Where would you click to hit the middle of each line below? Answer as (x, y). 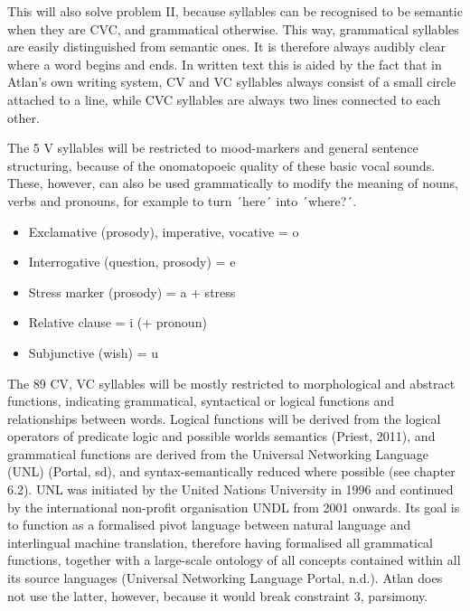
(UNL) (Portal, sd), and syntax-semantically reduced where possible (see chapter (231, 471)
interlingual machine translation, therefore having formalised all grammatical (220, 542)
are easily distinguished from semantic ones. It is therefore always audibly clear (226, 47)
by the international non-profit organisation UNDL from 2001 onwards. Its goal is (234, 507)
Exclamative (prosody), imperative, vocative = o (164, 231)
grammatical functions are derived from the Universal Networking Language (218, 453)
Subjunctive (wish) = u (94, 352)
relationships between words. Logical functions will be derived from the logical (224, 418)
